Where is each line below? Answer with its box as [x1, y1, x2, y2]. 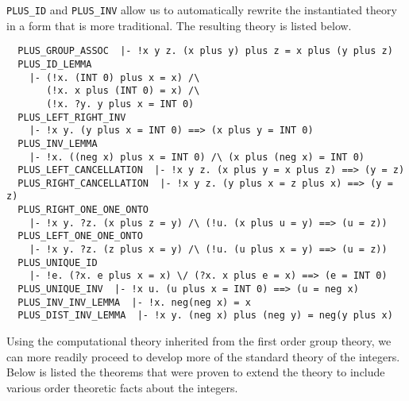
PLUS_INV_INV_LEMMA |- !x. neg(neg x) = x [17, 296, 251, 308]
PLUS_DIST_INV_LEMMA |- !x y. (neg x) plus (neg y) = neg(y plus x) [17, 310, 393, 322]
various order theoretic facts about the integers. [6, 379, 238, 395]
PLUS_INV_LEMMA [17, 137, 98, 149]
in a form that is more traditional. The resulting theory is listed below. [6, 17, 352, 33]
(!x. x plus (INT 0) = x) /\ [46, 85, 200, 97]
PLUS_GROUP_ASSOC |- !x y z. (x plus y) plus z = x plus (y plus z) [17, 45, 393, 57]
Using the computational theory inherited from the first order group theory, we [6, 333, 392, 349]
